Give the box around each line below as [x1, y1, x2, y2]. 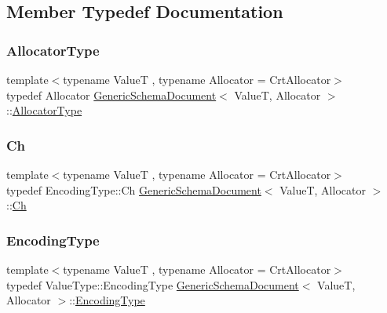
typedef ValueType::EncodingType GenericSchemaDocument [6, 276, 299, 293]
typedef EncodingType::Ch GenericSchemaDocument [6, 181, 261, 198]
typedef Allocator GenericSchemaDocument [6, 86, 217, 103]
